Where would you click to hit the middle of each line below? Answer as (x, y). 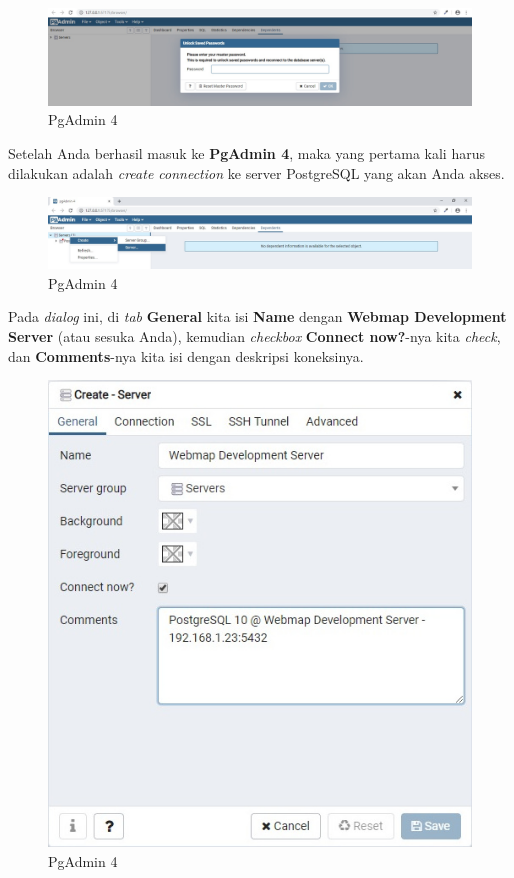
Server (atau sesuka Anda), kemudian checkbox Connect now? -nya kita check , (254, 335)
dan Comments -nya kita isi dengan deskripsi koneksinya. (186, 355)
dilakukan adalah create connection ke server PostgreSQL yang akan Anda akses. (256, 172)
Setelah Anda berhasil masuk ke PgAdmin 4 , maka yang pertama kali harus (246, 152)
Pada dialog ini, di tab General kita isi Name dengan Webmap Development (257, 316)
